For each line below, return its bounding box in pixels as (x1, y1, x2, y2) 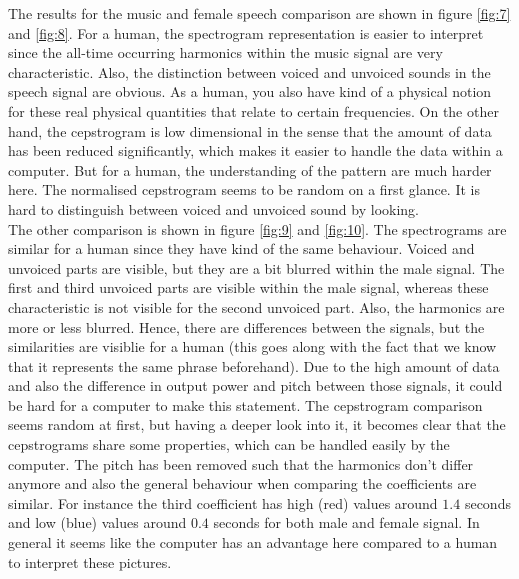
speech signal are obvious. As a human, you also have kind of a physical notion (8, 81, 492, 102)
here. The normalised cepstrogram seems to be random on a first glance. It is (8, 179, 480, 200)
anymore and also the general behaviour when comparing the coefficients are (8, 473, 477, 494)
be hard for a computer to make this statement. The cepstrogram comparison (8, 394, 483, 415)
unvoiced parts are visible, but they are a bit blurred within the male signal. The (8, 257, 505, 278)
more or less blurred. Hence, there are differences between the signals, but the (8, 316, 485, 337)
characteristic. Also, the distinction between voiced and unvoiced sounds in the (8, 61, 491, 82)
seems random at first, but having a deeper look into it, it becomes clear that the (8, 414, 506, 435)
